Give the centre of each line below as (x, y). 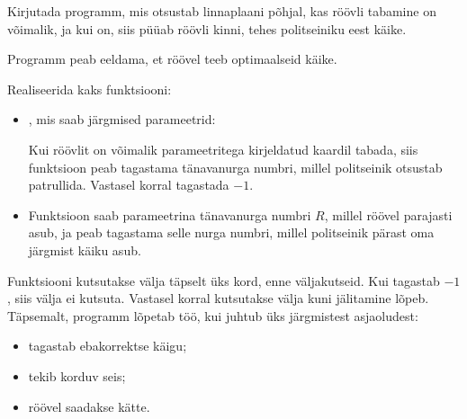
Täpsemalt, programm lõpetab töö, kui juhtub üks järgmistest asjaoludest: (213, 315)
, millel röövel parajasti (388, 214)
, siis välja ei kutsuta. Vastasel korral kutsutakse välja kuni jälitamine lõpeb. (218, 298)
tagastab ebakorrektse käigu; (108, 346)
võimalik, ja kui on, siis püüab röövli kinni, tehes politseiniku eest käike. (207, 28)
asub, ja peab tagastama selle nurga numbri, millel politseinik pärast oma (231, 232)
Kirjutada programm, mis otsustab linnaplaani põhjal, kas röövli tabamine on (222, 11)
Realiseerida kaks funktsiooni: (90, 89)
